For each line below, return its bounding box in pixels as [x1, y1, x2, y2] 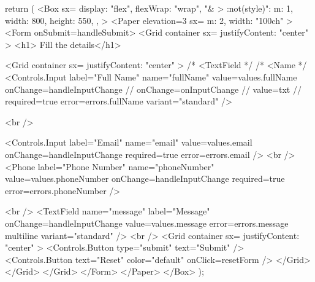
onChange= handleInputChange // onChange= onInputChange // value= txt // [5, 82, 302, 95]
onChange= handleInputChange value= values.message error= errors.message [5, 216, 289, 229]
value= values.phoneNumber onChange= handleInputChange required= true [5, 172, 285, 185]
